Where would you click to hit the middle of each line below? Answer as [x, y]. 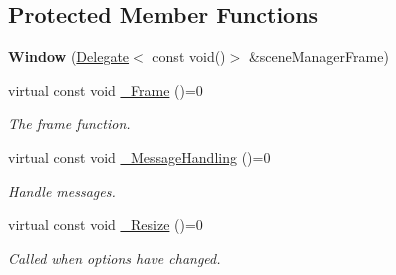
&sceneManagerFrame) [318, 56]
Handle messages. [62, 190]
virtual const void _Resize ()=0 [105, 224]
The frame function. [69, 123]
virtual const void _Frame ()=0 [105, 89]
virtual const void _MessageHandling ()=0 [139, 156]
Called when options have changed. [114, 257]
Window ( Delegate [69, 56]
